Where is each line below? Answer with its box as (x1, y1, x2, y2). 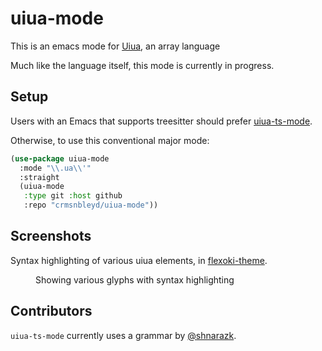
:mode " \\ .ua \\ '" (19, 163, 92, 173)
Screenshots (10, 228, 92, 245)
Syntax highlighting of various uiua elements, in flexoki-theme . (10, 254, 268, 266)
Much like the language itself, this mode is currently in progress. (10, 59, 275, 71)
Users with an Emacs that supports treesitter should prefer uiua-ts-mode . (10, 115, 313, 127)
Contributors (10, 303, 93, 320)
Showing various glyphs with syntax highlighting (35, 273, 235, 286)
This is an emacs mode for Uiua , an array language (10, 40, 221, 52)
